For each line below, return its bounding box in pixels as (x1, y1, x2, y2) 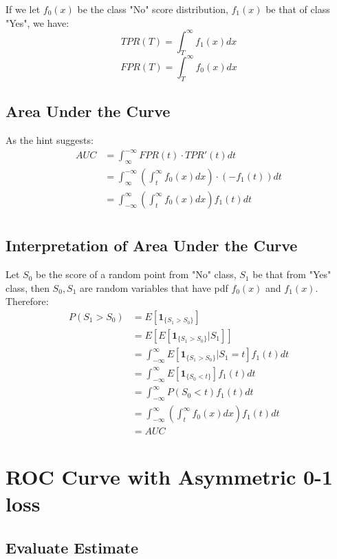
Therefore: (6, 294, 49, 308)
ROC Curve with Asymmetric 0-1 (6, 463, 333, 491)
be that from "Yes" (252, 267, 331, 282)
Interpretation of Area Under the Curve (6, 235, 298, 256)
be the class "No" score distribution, (77, 2, 228, 16)
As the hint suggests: (6, 132, 94, 147)
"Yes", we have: (6, 15, 69, 30)
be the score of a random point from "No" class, (36, 267, 237, 282)
